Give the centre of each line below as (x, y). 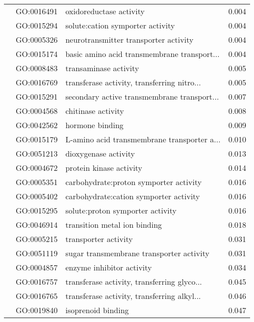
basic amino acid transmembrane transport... (142, 54)
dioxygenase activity (100, 153)
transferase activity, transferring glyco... (134, 282)
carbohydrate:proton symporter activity (134, 182)
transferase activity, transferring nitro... (133, 82)
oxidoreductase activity (105, 11)
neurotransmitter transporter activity (129, 40)
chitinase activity (95, 111)
